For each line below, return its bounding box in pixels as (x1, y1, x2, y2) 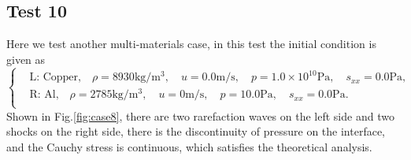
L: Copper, (29, 72, 81, 84)
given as (6, 50, 46, 67)
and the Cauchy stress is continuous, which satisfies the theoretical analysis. (6, 138, 372, 154)
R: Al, (29, 89, 59, 101)
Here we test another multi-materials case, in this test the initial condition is (6, 35, 376, 52)
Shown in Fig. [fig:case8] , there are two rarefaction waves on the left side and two (6, 107, 394, 124)
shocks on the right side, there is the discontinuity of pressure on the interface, (6, 123, 385, 140)
